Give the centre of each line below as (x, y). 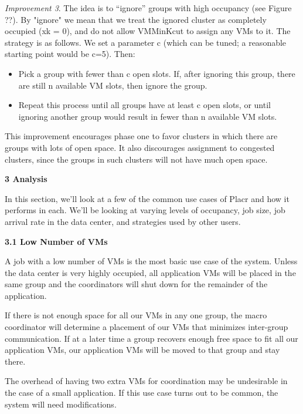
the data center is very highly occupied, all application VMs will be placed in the (150, 272)
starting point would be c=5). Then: (70, 54)
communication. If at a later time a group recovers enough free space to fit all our (151, 338)
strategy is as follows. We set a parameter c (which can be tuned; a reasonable (146, 42)
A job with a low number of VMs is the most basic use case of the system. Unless (151, 261)
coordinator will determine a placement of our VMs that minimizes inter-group (147, 327)
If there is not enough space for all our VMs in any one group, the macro (136, 315)
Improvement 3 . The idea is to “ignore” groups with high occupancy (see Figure (148, 8)
